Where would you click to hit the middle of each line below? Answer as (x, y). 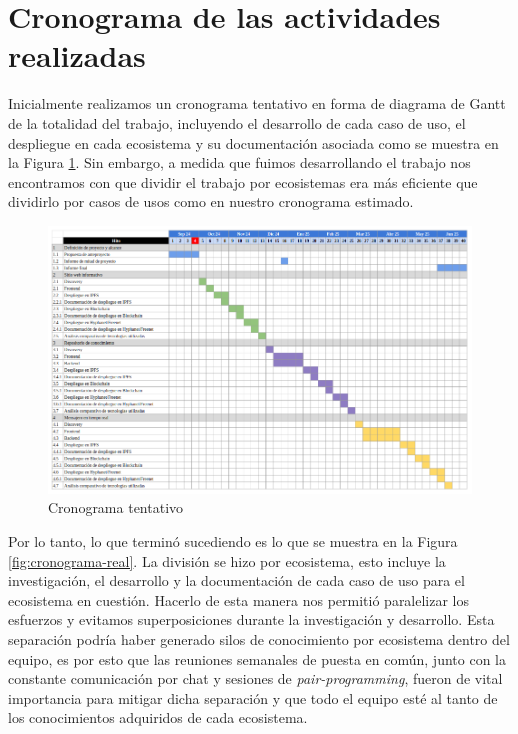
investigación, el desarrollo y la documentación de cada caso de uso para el (236, 580)
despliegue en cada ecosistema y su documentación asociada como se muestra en (253, 142)
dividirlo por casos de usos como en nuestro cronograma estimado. (211, 201)
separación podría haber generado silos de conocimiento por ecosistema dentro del (259, 639)
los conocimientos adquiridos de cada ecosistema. (158, 717)
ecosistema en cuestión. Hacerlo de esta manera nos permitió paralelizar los (239, 599)
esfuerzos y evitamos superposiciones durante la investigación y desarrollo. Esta (251, 619)
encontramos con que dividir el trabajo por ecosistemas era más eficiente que (243, 181)
